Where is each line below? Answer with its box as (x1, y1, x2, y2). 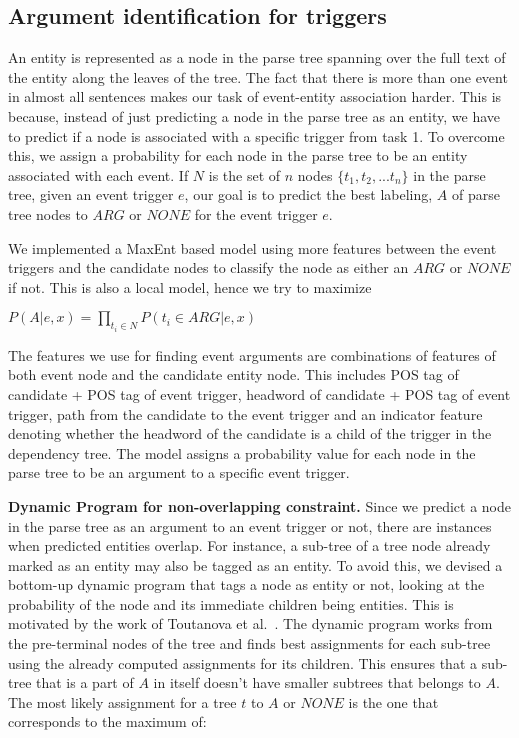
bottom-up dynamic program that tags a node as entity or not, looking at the (8, 574, 485, 595)
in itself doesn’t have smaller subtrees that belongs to (153, 672, 481, 693)
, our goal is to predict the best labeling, (184, 184, 433, 205)
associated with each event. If (8, 164, 189, 185)
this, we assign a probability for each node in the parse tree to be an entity (8, 145, 468, 166)
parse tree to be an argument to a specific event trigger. (8, 462, 350, 483)
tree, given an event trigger (8, 184, 174, 205)
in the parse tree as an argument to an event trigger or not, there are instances (8, 515, 492, 536)
